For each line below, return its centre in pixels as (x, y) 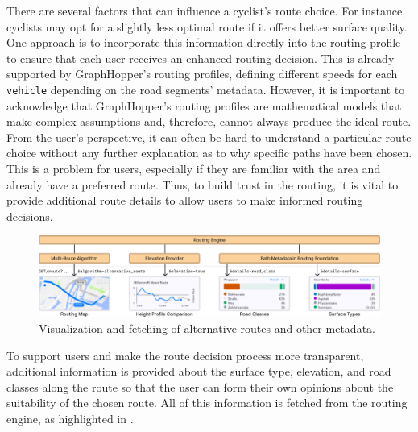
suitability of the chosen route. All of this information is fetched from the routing (207, 403)
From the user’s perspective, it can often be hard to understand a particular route (209, 137)
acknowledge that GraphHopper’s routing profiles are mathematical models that (204, 105)
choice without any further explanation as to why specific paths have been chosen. (209, 153)
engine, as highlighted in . (70, 418)
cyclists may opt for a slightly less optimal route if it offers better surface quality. (207, 26)
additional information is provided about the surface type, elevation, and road (199, 371)
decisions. (30, 216)
